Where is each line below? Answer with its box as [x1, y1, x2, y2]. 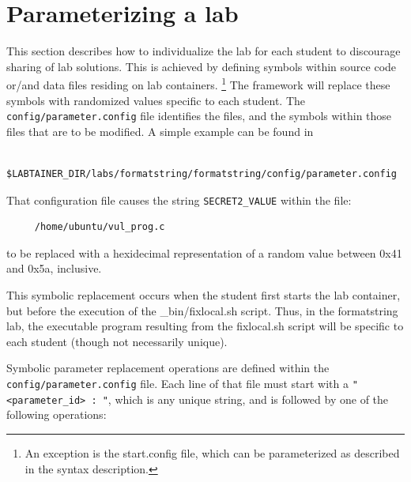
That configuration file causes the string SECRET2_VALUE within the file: [6, 191, 352, 208]
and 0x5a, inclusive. [6, 260, 102, 277]
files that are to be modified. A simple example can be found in [6, 122, 314, 139]
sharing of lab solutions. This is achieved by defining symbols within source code [6, 58, 397, 74]
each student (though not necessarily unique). [6, 333, 228, 349]
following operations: [6, 406, 107, 423]
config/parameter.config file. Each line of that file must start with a [6, 375, 349, 391]
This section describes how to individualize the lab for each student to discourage [6, 43, 401, 59]
